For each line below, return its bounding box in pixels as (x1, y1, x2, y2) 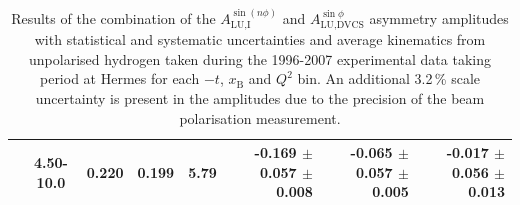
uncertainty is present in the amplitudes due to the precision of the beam (35, 88, 485, 109)
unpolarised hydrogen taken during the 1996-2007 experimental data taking (29, 48, 491, 69)
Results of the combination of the (11, 7, 216, 28)
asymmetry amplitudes (369, 7, 509, 28)
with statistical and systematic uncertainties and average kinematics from (34, 29, 486, 50)
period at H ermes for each (39, 68, 200, 89)
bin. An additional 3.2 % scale (297, 68, 480, 89)
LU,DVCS (320, 20, 364, 31)
